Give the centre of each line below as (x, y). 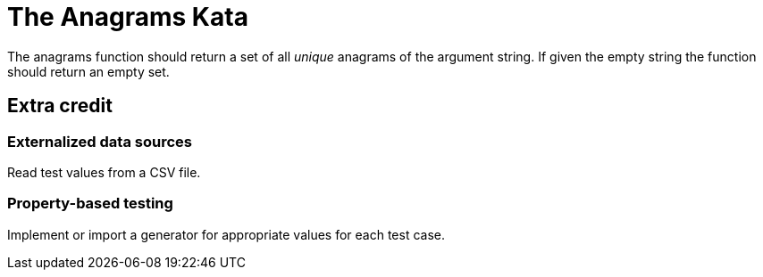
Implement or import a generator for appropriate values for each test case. (226, 234)
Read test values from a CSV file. (104, 172)
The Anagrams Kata (128, 17)
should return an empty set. (88, 71)
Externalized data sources (100, 141)
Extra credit (60, 106)
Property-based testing (90, 204)
